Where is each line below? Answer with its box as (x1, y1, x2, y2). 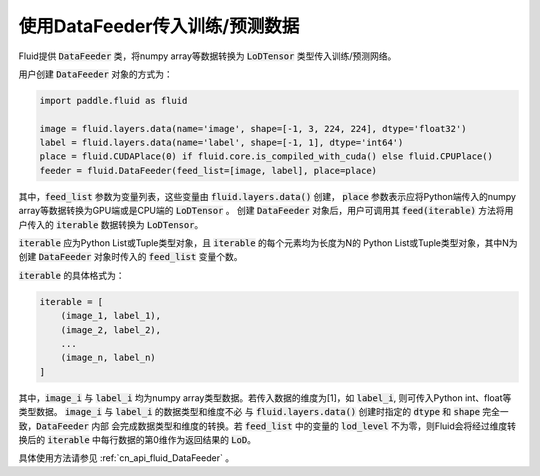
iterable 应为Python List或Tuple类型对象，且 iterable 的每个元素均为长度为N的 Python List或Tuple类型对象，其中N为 (18, 237, 519, 249)
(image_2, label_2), (60, 324, 162, 335)
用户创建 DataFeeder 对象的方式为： (18, 68, 174, 80)
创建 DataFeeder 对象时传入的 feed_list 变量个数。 (18, 251, 243, 263)
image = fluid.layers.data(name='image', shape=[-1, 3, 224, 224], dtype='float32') (39, 123, 467, 134)
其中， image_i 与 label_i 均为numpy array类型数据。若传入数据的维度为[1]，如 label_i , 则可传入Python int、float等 (18, 391, 512, 404)
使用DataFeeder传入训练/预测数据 (18, 15, 300, 37)
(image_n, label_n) (60, 352, 157, 364)
